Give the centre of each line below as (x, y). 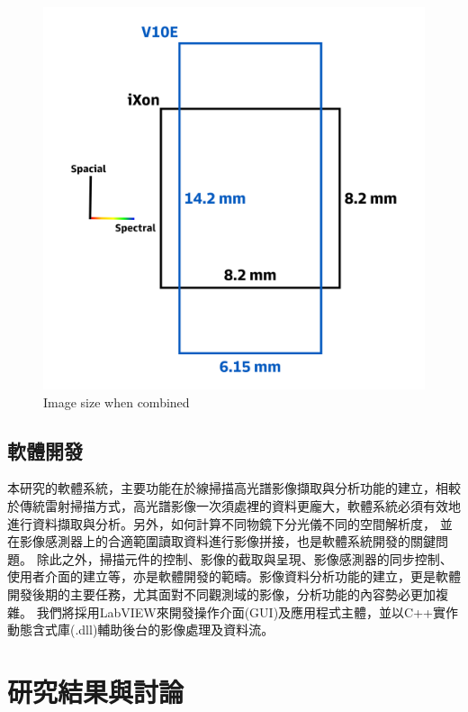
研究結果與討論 (96, 691)
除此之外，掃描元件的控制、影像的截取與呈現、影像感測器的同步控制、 (244, 558)
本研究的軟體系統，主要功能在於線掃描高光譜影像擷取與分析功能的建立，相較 (234, 488)
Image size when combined (117, 402)
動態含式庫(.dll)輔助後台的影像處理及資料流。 (141, 630)
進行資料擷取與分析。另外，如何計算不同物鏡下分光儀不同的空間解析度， (221, 523)
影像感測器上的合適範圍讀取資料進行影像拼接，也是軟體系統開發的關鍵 (227, 541)
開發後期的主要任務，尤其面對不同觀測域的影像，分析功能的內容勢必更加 (221, 593)
